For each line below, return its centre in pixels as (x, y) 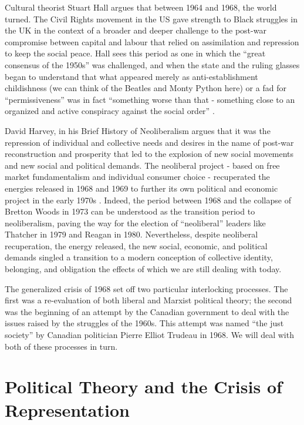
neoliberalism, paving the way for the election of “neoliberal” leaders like (135, 222)
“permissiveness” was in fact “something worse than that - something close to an (150, 99)
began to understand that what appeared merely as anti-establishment (131, 76)
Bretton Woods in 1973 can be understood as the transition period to (130, 211)
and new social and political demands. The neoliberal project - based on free (142, 165)
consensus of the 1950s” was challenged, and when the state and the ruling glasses (152, 64)
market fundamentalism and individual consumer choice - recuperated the (137, 177)
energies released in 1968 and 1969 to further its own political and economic (141, 188)
